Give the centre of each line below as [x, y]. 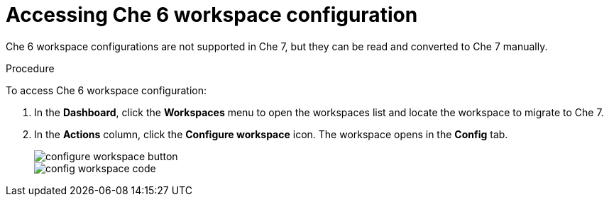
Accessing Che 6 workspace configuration [212, 15]
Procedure [30, 68]
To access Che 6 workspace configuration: [106, 90]
